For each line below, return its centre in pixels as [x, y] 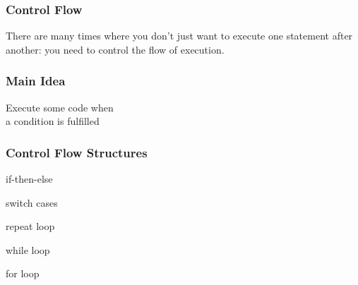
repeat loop [30, 226]
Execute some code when [60, 107]
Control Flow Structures [77, 152]
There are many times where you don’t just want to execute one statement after [179, 36]
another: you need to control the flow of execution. [115, 49]
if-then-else [29, 179]
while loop [28, 249]
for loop [23, 273]
